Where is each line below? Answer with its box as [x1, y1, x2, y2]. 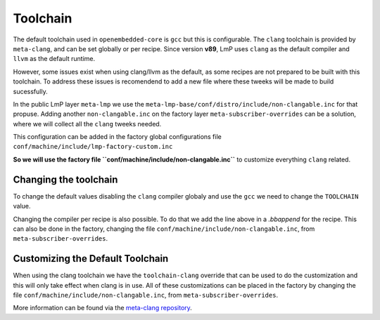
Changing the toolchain [13, 173, 118, 185]
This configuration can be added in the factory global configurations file [13, 133, 222, 141]
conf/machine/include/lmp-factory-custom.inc [13, 142, 173, 151]
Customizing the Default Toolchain [13, 253, 169, 265]
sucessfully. [13, 87, 49, 95]
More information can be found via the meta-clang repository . [13, 304, 193, 312]
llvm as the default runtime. [13, 55, 96, 63]
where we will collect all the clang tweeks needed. [13, 119, 162, 128]
